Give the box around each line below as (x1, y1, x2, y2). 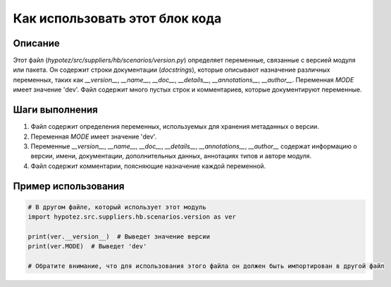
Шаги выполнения (13, 104, 98, 116)
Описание (13, 37, 60, 49)
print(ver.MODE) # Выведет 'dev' (27, 243, 147, 250)
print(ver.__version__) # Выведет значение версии (27, 232, 211, 241)
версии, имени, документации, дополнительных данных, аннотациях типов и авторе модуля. (30, 152, 312, 160)
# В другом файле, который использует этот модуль (27, 203, 207, 211)
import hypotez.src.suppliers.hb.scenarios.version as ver (27, 213, 236, 221)
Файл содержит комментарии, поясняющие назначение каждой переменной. (30, 162, 266, 170)
